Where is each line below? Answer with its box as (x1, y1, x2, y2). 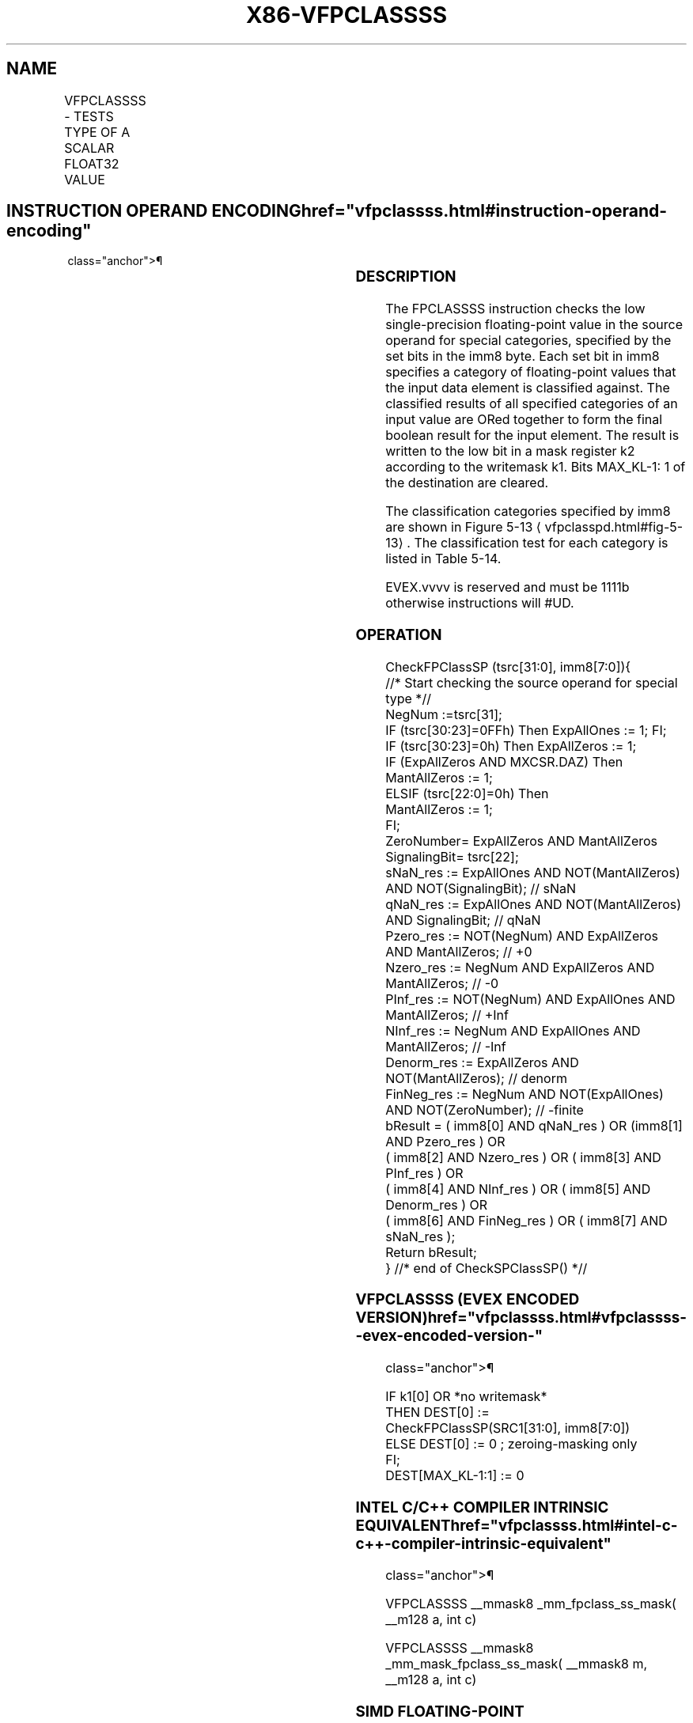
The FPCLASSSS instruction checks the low (385, 301, 646, 317)
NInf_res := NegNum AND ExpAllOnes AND (385, 1022, 641, 1039)
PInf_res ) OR (385, 1164, 464, 1181)
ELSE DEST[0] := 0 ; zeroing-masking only (385, 1436, 638, 1452)
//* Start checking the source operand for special (385, 674, 678, 691)
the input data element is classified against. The (385, 380, 670, 396)
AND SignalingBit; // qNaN (385, 911, 541, 928)
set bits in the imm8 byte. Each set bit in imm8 (385, 348, 660, 365)
